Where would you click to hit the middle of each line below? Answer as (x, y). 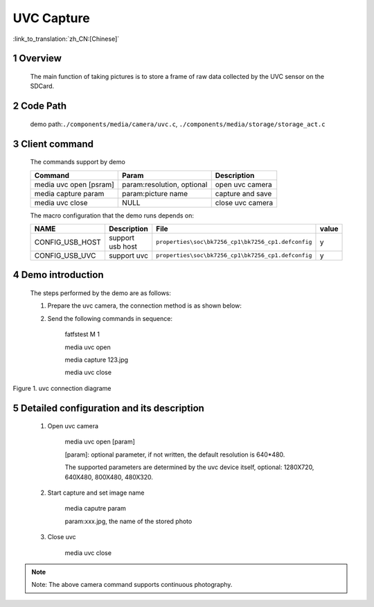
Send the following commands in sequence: (110, 318)
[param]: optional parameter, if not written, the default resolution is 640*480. (175, 455)
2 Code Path (40, 106)
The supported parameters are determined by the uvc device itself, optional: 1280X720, (189, 467)
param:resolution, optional (165, 184)
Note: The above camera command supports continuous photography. (132, 585)
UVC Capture (51, 18)
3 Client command (53, 144)
